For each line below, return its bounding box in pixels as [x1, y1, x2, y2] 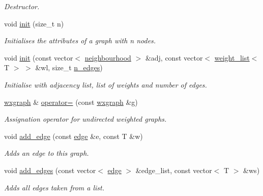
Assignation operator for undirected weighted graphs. [4, 114, 167, 124]
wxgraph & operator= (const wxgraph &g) [4, 96, 138, 107]
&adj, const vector [145, 52, 203, 63]
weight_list [214, 52, 250, 63]
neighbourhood [84, 52, 131, 63]
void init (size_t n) [4, 18, 64, 29]
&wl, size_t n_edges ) [35, 62, 103, 73]
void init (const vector [4, 52, 73, 63]
